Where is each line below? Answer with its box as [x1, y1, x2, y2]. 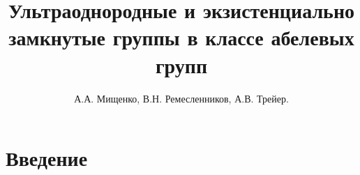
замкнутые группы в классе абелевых [8, 23, 354, 52]
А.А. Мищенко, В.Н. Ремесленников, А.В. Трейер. [74, 91, 289, 105]
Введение [6, 144, 88, 172]
